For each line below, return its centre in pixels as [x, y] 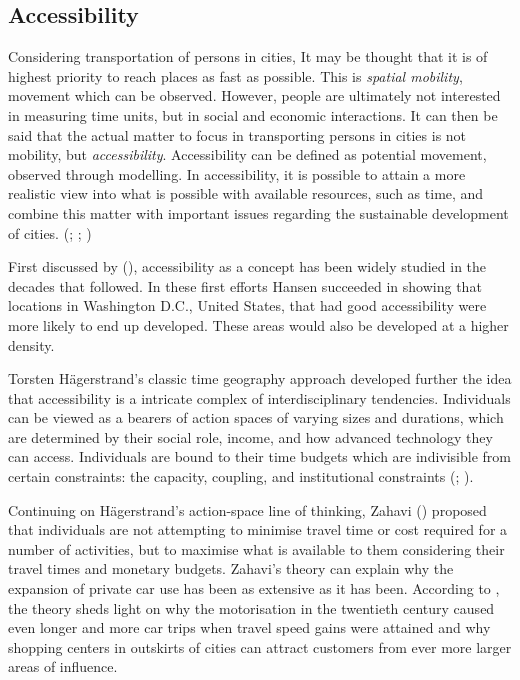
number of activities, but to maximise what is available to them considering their [256, 548]
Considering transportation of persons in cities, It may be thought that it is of [248, 56]
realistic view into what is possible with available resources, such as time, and [246, 193]
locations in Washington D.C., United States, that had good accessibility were [247, 305]
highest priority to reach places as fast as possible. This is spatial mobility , [235, 75]
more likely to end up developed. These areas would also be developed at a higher [258, 324]
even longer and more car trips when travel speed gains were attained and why [249, 627]
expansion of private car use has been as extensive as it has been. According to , [254, 588]
